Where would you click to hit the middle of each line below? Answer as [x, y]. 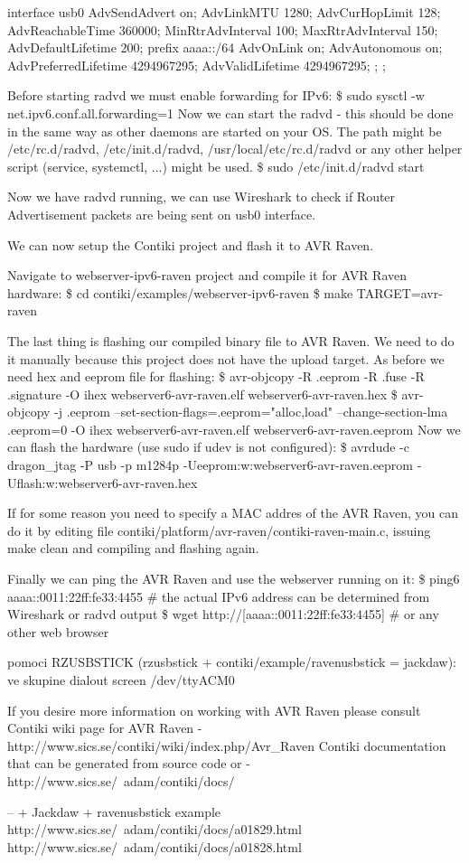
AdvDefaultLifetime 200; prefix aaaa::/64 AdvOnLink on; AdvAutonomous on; [225, 47]
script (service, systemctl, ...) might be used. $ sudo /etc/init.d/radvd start [216, 166]
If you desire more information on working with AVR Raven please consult [214, 710]
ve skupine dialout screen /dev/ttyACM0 [121, 680]
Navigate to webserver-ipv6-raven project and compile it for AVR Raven [207, 275]
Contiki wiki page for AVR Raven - [105, 728]
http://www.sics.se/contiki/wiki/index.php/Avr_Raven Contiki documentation [227, 745]
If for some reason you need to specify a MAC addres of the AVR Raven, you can [233, 513]
